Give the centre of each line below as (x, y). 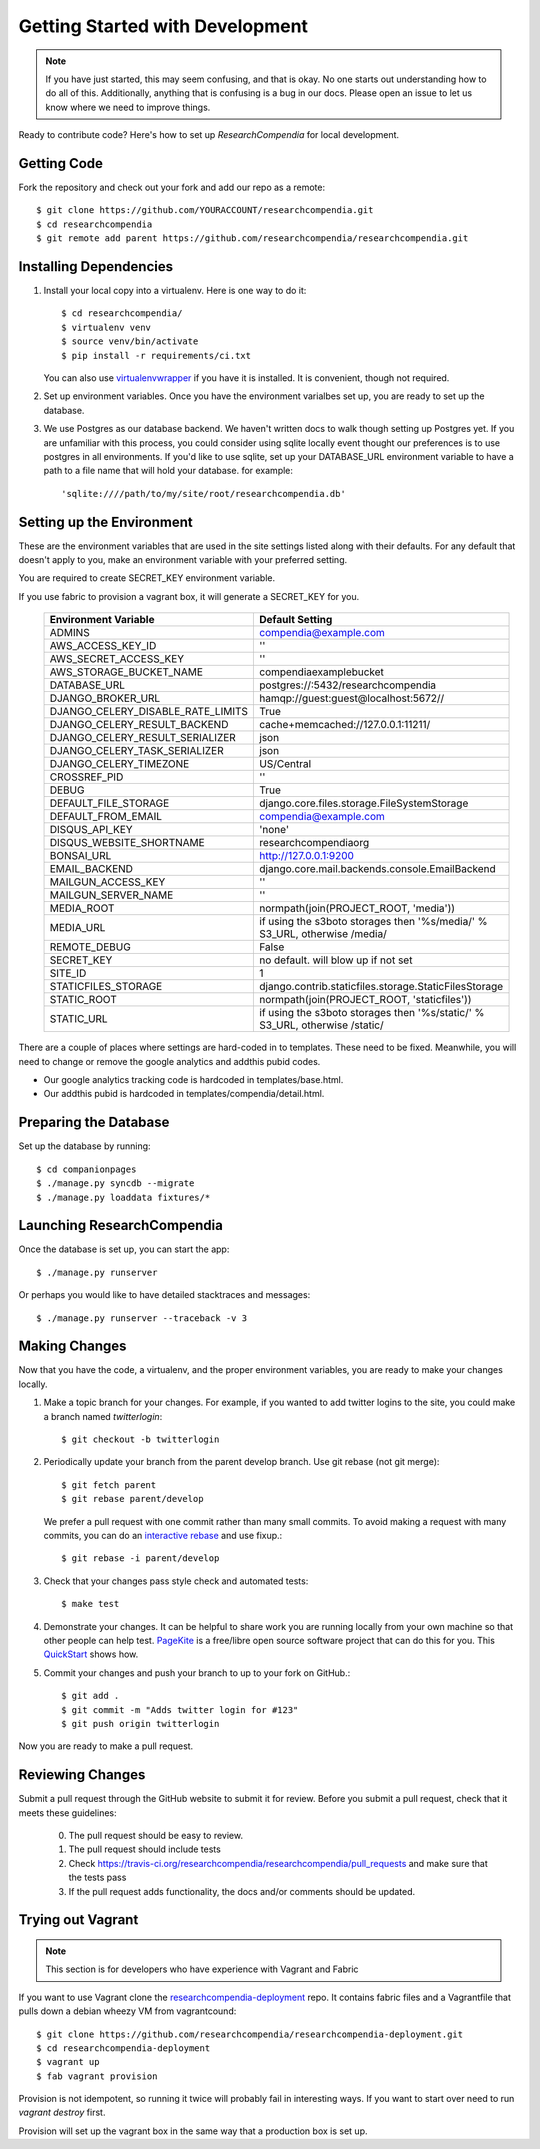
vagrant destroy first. (62, 2112)
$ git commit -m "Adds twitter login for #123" (180, 1709)
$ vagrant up (68, 2062)
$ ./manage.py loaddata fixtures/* (123, 1197)
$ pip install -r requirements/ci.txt (156, 355)
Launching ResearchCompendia (121, 1225)
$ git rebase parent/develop (132, 1499)
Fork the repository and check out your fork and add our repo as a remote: (171, 187)
